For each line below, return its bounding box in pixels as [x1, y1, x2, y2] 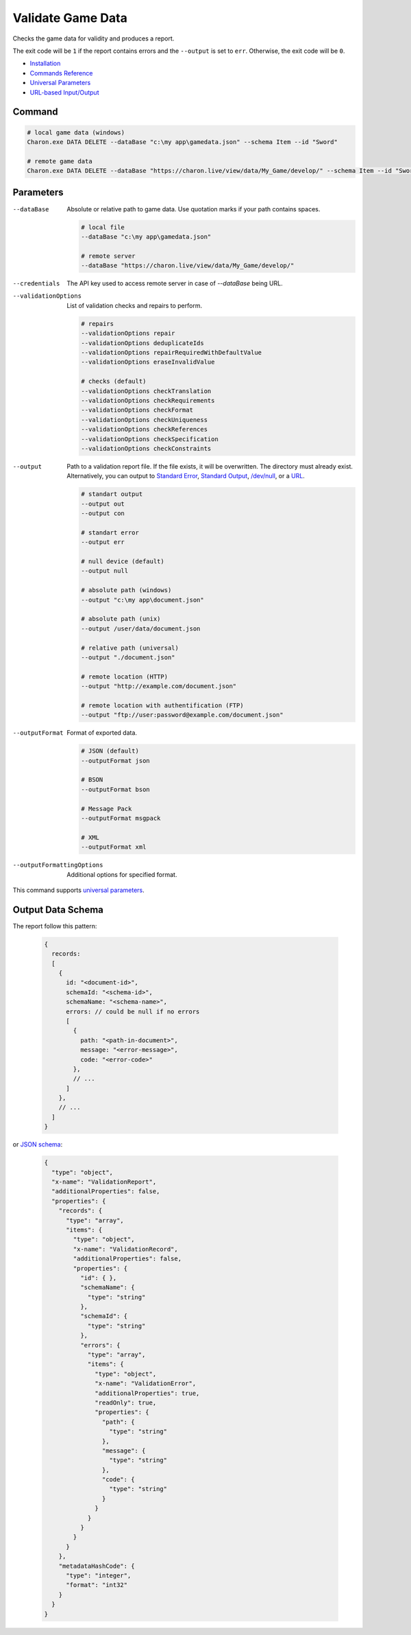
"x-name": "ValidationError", [95, 1380, 197, 1387]
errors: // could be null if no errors [66, 1007, 200, 1015]
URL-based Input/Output [29, 88, 99, 96]
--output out [81, 499, 125, 508]
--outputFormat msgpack [81, 814, 161, 822]
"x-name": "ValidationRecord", [73, 1245, 178, 1253]
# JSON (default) [81, 747, 140, 755]
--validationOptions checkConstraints [81, 445, 212, 452]
